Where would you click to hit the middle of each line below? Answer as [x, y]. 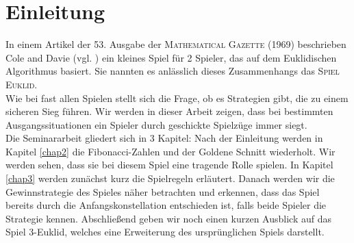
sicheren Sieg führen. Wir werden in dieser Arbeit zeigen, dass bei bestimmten [169, 111]
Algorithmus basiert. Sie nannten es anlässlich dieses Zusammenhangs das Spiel [173, 71]
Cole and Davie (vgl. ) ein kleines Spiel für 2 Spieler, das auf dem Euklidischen [171, 57]
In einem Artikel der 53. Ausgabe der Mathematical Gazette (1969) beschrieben [176, 44]
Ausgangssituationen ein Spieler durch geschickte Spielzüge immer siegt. [156, 124]
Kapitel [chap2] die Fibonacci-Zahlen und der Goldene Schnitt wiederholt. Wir [170, 151]
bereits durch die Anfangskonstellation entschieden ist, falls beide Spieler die [166, 205]
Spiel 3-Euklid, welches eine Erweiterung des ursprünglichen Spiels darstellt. [165, 232]
